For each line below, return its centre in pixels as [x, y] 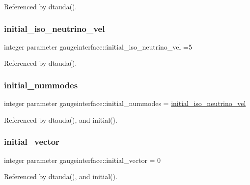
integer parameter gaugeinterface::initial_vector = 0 [83, 160]
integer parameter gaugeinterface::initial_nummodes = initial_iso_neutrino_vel [125, 103]
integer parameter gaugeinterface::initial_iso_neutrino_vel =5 [98, 46]
